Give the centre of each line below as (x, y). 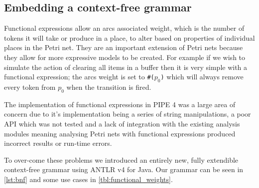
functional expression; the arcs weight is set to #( (79, 77)
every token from (30, 87)
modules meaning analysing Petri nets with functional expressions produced (120, 133)
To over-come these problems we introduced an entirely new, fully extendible (121, 159)
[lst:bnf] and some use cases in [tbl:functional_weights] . (88, 179)
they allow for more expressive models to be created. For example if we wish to (125, 57)
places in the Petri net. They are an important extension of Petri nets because (124, 47)
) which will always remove (202, 77)
